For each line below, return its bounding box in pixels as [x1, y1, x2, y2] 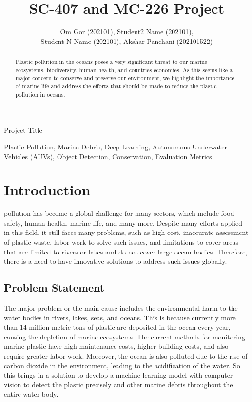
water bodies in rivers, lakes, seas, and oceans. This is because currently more [4, 312, 236, 322]
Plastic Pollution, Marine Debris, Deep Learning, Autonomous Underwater [4, 141, 227, 151]
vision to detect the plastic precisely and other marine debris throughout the [4, 379, 233, 389]
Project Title [4, 125, 42, 135]
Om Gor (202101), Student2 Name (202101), [60, 26, 194, 37]
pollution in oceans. [15, 90, 65, 98]
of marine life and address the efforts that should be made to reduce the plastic [15, 82, 217, 90]
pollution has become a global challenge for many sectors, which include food [4, 208, 234, 218]
